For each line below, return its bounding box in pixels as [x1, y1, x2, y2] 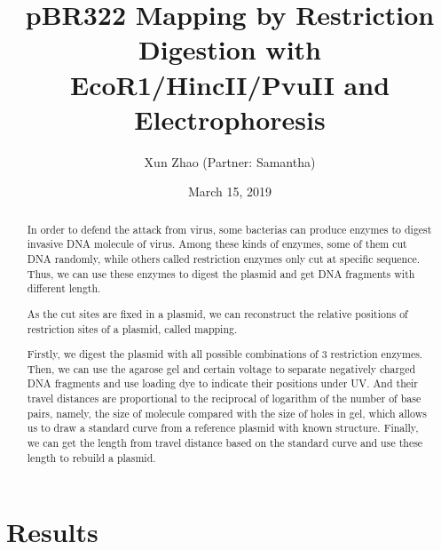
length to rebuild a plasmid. [27, 450, 156, 465]
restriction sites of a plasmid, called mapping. [27, 321, 238, 336]
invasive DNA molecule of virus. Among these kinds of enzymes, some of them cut [27, 236, 407, 251]
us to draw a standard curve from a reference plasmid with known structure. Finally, [27, 420, 419, 435]
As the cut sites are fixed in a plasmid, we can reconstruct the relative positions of [27, 306, 408, 321]
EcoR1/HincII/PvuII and [69, 66, 390, 102]
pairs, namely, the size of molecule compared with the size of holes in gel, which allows [27, 405, 427, 420]
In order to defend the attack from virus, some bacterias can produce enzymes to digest [27, 221, 432, 236]
